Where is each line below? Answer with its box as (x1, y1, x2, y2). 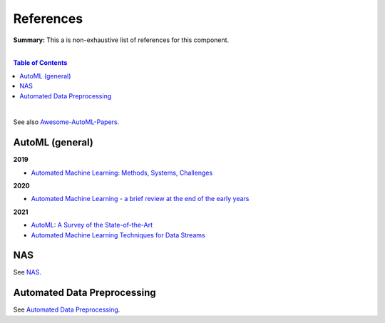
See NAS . (13, 268, 42, 277)
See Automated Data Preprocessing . (13, 305, 120, 314)
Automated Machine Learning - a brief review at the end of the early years (31, 195, 250, 203)
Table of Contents (13, 58, 68, 67)
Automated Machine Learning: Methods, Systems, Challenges (31, 168, 213, 177)
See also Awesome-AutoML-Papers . (13, 118, 120, 126)
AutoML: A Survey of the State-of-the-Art (31, 221, 153, 230)
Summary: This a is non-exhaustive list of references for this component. (13, 36, 230, 44)
